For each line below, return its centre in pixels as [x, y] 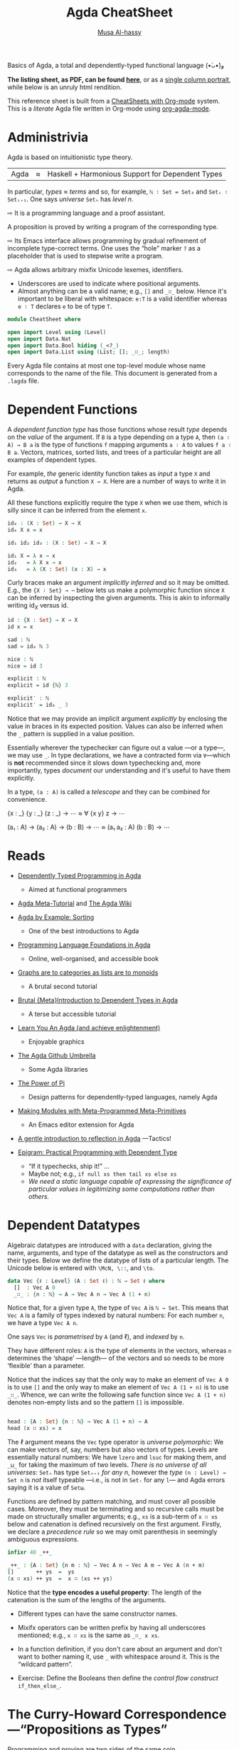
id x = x [20, 627]
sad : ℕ [19, 640]
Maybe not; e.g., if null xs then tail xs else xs [102, 1173]
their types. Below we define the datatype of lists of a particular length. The [118, 1260]
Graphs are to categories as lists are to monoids [88, 972]
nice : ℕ [20, 659]
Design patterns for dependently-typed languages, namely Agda [123, 1097]
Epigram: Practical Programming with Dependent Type [97, 1152]
